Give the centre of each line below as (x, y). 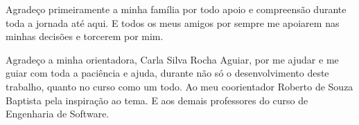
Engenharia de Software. (58, 114)
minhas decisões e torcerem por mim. (85, 36)
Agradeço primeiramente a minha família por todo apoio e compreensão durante (176, 9)
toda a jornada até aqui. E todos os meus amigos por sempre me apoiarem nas (173, 22)
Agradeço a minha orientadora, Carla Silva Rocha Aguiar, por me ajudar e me (172, 59)
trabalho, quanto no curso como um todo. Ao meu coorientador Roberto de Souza (179, 86)
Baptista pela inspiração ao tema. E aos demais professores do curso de (157, 100)
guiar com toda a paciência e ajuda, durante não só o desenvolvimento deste (167, 73)
